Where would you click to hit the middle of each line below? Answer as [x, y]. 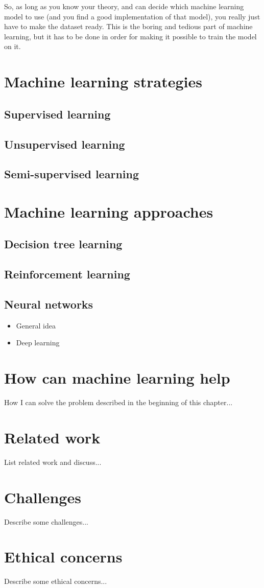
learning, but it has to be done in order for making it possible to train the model [130, 36]
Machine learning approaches [109, 211]
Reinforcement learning [67, 274]
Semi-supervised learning [71, 174]
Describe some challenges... [46, 521]
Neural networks [49, 304]
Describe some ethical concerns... [56, 581]
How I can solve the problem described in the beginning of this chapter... [118, 402]
